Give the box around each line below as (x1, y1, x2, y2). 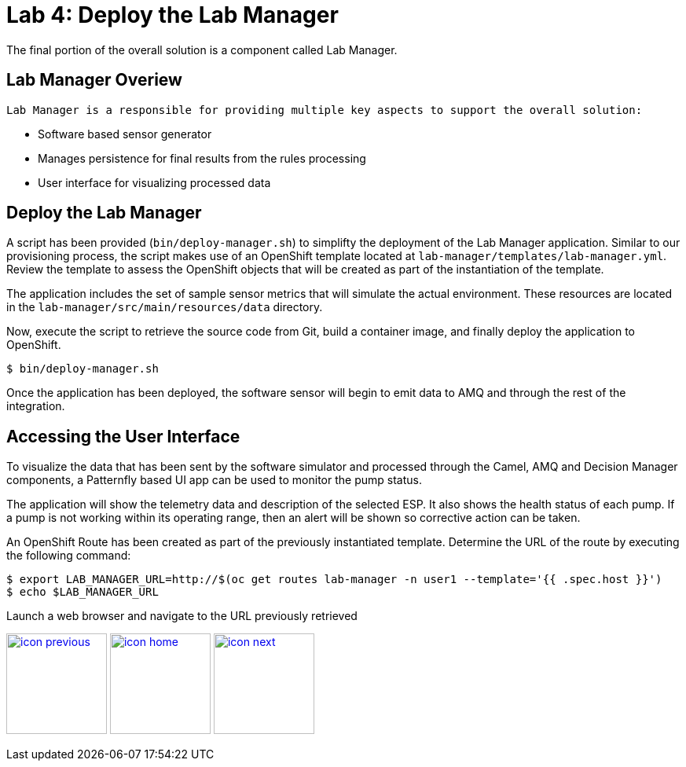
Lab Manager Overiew (6, 70, 182, 90)
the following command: (6, 549, 131, 563)
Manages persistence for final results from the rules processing (38, 151, 366, 165)
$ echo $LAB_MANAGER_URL (6, 585, 159, 599)
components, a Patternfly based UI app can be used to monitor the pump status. (6, 473, 422, 487)
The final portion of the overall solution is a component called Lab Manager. (6, 42, 398, 57)
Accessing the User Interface (6, 426, 240, 446)
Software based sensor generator (38, 127, 212, 141)
